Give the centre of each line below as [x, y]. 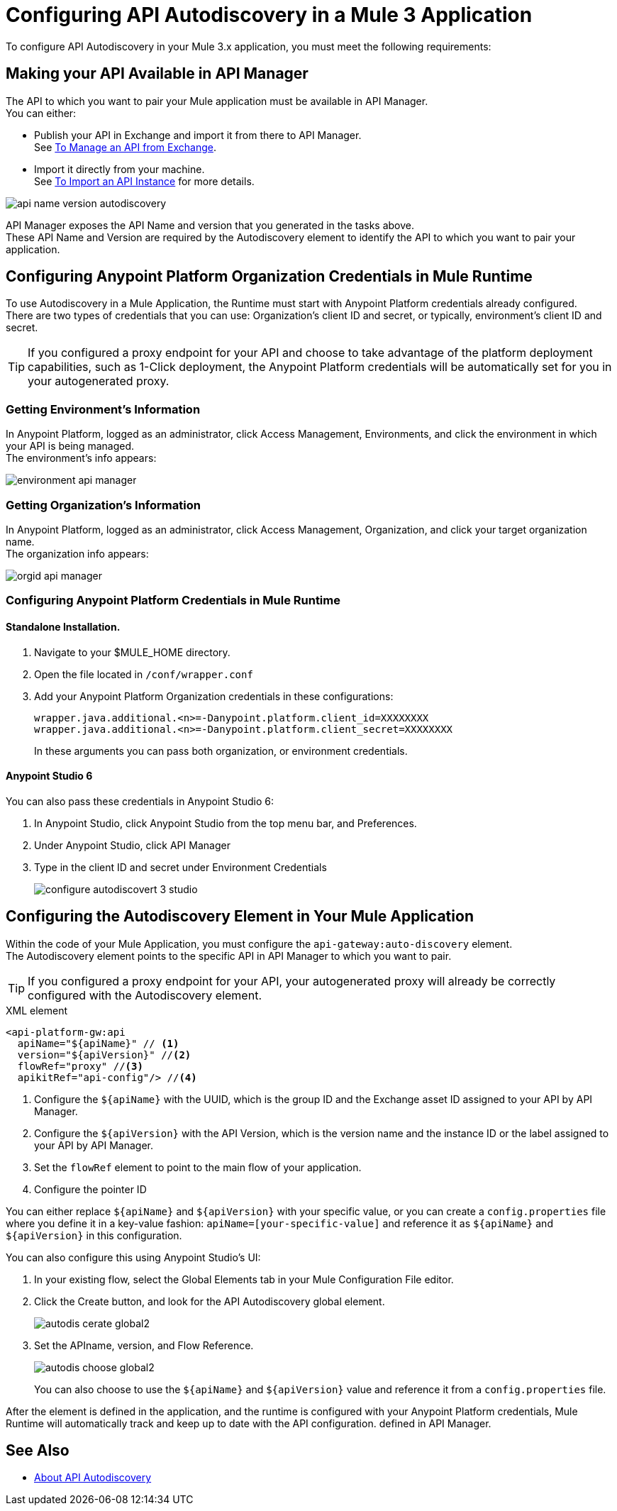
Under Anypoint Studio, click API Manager [132, 845]
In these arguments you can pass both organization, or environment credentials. [221, 751]
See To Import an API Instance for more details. [144, 181]
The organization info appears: [77, 553]
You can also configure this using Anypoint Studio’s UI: [133, 1257]
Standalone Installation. [63, 626]
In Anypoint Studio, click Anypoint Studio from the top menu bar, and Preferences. [226, 823]
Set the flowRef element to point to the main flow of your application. [198, 1167]
